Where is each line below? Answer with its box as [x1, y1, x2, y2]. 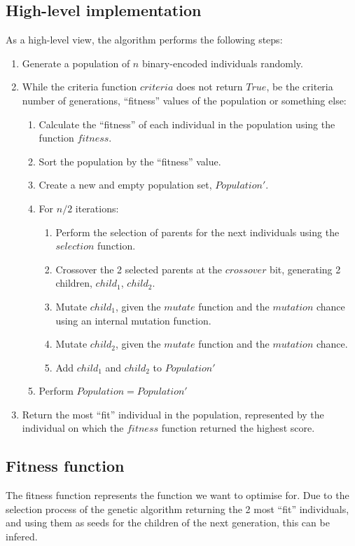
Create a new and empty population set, [39, 177, 212, 192]
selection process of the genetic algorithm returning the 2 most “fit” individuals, [6, 501, 349, 516]
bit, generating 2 [270, 261, 341, 276]
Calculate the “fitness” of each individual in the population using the [39, 116, 335, 131]
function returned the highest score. [161, 421, 315, 435]
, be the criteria [266, 79, 333, 94]
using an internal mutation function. [55, 313, 211, 327]
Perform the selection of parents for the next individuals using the [55, 224, 340, 239]
